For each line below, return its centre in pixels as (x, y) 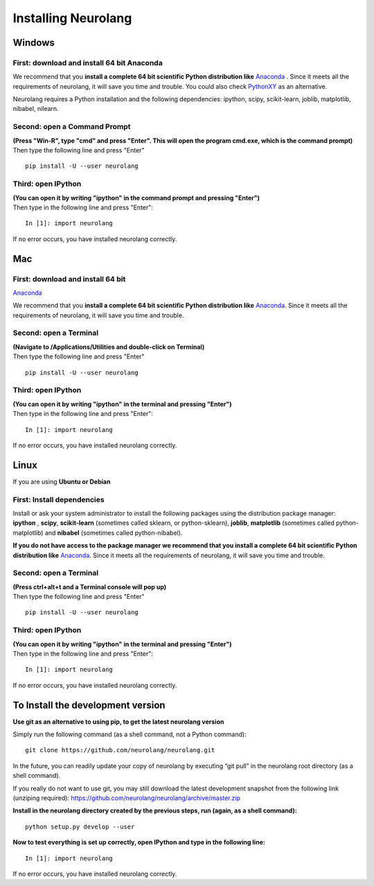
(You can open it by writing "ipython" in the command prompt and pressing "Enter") (136, 198)
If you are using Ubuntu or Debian (62, 481)
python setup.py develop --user (80, 826)
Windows (34, 43)
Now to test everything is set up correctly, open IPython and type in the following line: (139, 842)
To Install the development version (89, 705)
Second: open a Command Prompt (72, 127)
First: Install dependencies (59, 499)
